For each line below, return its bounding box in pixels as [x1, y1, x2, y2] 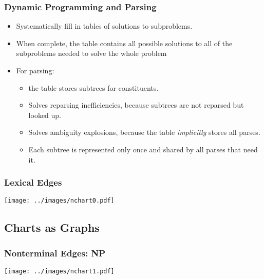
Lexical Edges [4, 176, 62, 189]
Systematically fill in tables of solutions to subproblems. [16, 21, 193, 31]
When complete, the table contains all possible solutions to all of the [16, 37, 233, 48]
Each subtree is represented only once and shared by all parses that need [28, 144, 258, 154]
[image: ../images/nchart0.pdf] [4, 197, 115, 205]
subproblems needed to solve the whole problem [16, 48, 167, 58]
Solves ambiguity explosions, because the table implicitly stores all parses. [28, 127, 260, 137]
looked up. [28, 109, 61, 120]
